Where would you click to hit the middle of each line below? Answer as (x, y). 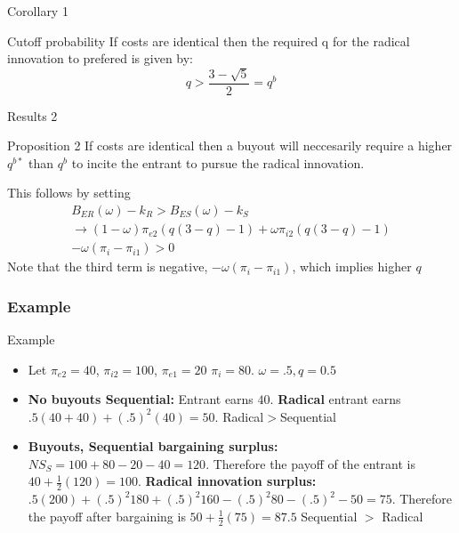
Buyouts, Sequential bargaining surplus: (153, 446)
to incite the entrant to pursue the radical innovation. (218, 162)
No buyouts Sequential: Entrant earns (141, 399)
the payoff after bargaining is (107, 516)
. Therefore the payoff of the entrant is (310, 463)
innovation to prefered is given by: (101, 58)
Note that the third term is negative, (108, 266)
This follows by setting (69, 193)
